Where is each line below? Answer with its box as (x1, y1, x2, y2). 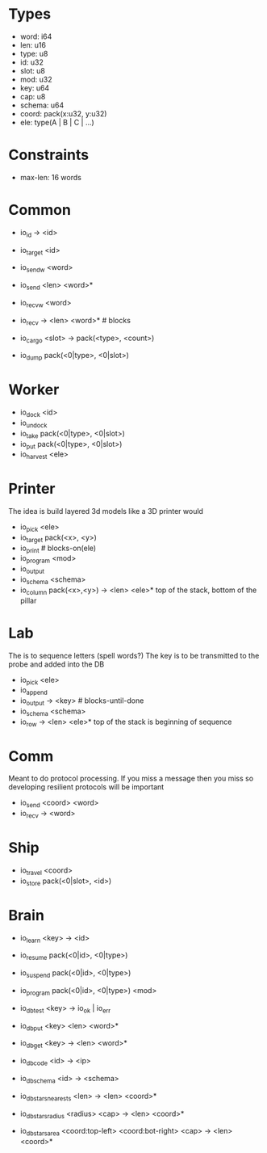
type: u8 (19, 48, 48, 58)
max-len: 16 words (19, 172, 82, 182)
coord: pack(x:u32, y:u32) (19, 108, 107, 118)
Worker (8, 381, 60, 399)
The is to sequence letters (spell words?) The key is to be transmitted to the (8, 650, 260, 660)
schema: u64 (19, 100, 65, 110)
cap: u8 (19, 91, 46, 101)
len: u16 (19, 40, 47, 49)
